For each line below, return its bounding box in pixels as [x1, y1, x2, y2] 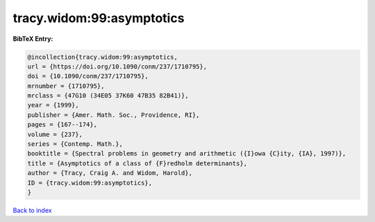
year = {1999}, [27, 101, 79, 109]
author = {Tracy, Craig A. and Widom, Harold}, [27, 169, 192, 177]
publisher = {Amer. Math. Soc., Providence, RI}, [27, 111, 200, 119]
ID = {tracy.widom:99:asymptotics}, [27, 178, 153, 187]
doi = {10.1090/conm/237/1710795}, [27, 73, 149, 80]
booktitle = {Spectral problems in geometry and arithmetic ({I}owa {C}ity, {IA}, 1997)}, [27, 149, 347, 158]
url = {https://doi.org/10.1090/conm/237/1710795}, [27, 62, 208, 71]
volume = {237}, [27, 130, 83, 138]
